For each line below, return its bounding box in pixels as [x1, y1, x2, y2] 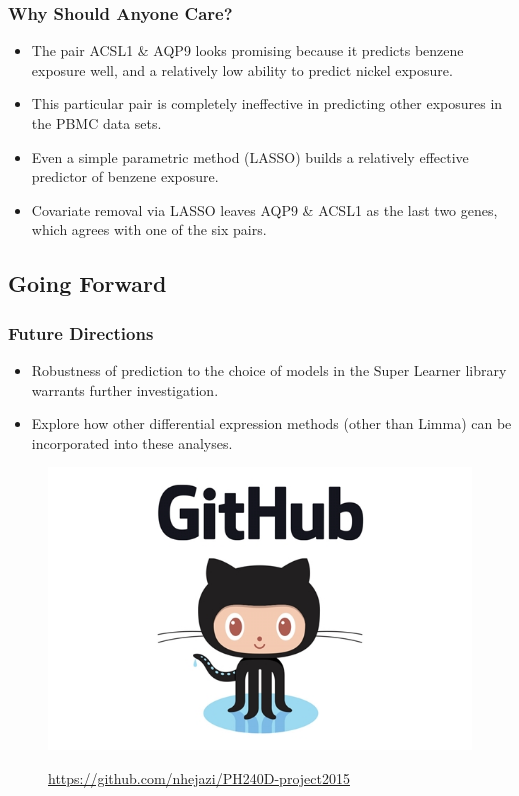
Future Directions [8, 320, 154, 345]
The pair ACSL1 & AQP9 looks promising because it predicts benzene [31, 40, 464, 61]
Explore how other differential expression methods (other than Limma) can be [31, 413, 512, 434]
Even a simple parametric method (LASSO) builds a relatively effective [31, 146, 469, 167]
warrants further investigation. [31, 379, 219, 400]
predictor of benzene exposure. [31, 166, 219, 187]
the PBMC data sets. [31, 113, 162, 133]
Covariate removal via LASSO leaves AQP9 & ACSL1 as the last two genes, [31, 199, 498, 220]
